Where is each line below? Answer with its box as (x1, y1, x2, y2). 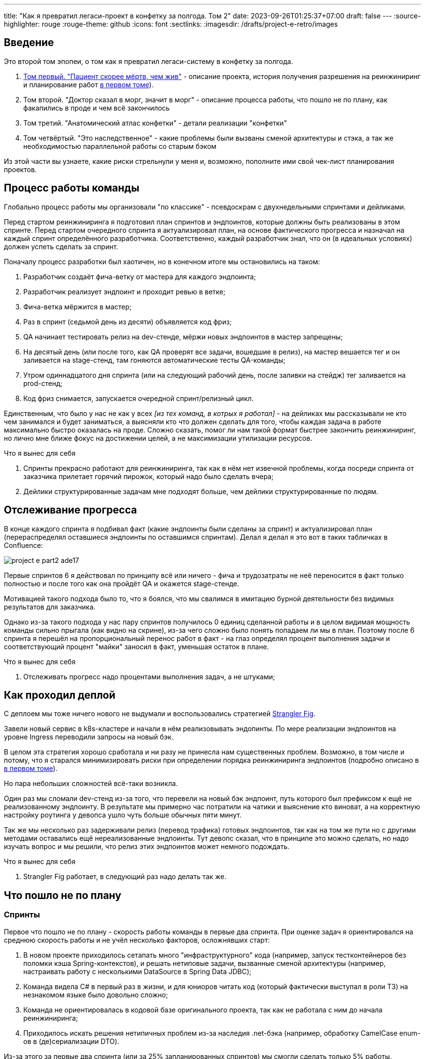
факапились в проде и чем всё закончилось (23, 103, 170, 112)
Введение (4, 36, 54, 49)
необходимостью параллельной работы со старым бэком (23, 142, 217, 150)
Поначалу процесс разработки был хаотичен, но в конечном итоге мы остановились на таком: (4, 257, 320, 266)
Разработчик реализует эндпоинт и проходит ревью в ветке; (23, 287, 226, 296)
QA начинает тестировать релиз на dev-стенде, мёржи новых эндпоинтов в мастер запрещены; (23, 332, 343, 341)
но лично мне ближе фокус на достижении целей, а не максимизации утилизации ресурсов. (4, 433, 312, 442)
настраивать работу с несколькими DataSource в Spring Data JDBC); (23, 967, 251, 976)
